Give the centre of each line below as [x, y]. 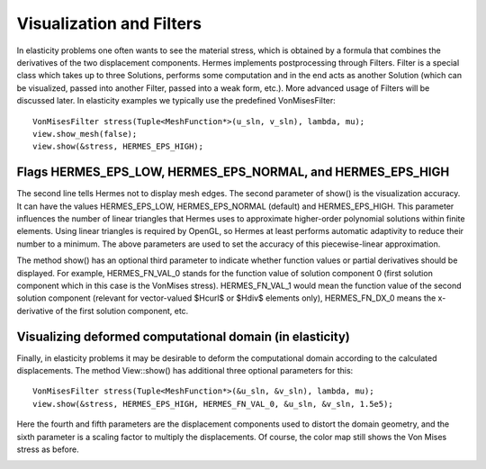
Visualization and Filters [109, 23]
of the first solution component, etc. [122, 311]
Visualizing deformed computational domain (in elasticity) [183, 336]
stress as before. [48, 449]
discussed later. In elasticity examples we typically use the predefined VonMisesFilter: [176, 101]
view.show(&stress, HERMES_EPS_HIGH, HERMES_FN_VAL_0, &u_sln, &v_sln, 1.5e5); [213, 404]
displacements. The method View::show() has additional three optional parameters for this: [185, 370]
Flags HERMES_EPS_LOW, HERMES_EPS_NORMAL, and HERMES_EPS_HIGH [233, 172]
